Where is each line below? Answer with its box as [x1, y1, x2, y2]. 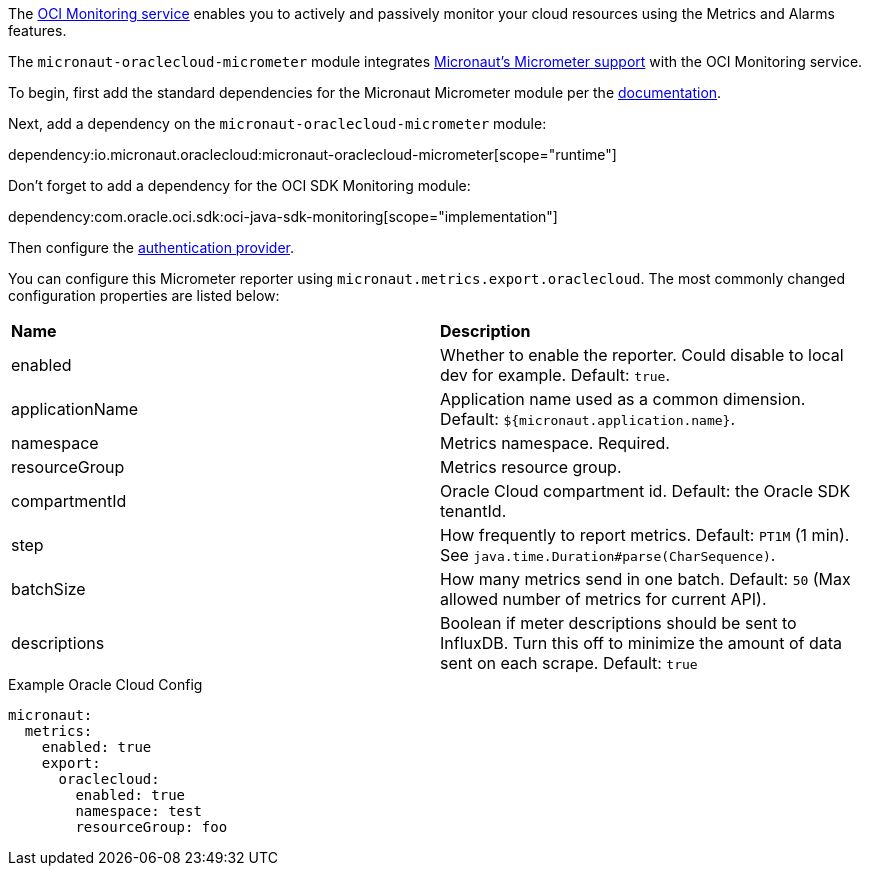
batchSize [11, 579, 86, 599]
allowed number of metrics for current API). [440, 589, 767, 609]
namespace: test [75, 803, 202, 819]
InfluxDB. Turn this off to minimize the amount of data [440, 633, 843, 653]
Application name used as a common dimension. [440, 389, 806, 409]
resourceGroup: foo [75, 819, 228, 835]
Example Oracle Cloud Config [8, 676, 203, 693]
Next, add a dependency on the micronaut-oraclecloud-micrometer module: [8, 115, 547, 132]
